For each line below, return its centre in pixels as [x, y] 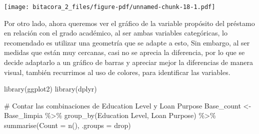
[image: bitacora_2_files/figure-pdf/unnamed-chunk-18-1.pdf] [110, 7]
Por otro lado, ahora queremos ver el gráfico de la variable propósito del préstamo [129, 23]
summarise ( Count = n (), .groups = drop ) [67, 125]
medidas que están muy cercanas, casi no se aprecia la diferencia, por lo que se [124, 52]
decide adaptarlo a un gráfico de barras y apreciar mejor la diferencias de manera [128, 62]
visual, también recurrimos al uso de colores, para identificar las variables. [117, 72]
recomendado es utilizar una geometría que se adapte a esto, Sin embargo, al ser [127, 42]
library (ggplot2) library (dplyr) [50, 89]
